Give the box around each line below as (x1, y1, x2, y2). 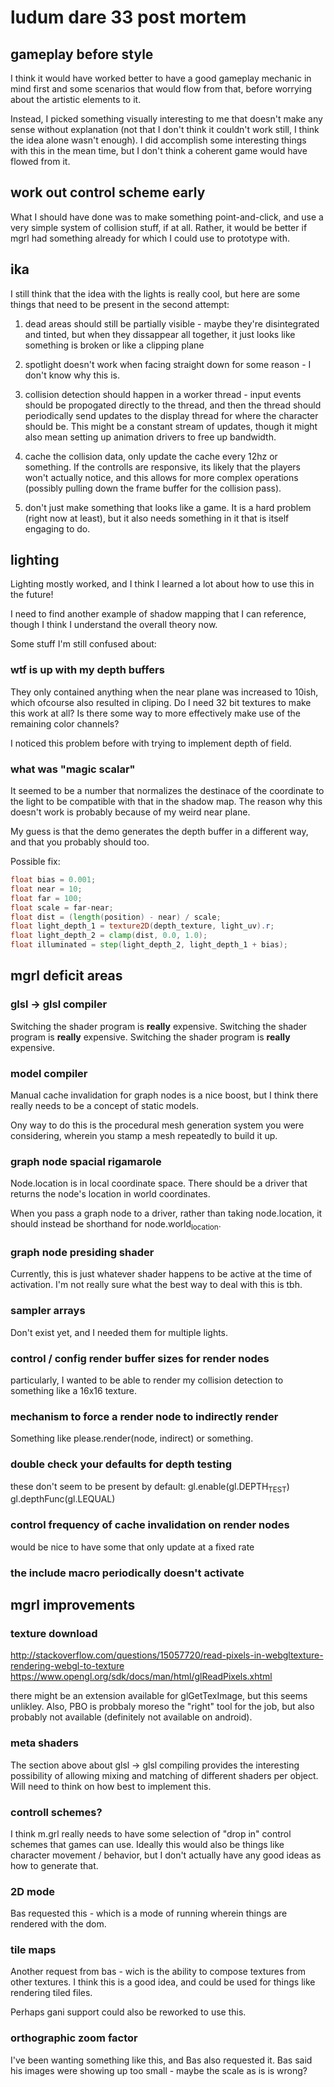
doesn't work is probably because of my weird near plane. (10, 806, 251, 818)
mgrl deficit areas (10, 967, 123, 985)
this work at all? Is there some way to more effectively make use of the (10, 707, 301, 719)
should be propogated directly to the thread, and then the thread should (24, 399, 322, 411)
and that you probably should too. (10, 836, 150, 848)
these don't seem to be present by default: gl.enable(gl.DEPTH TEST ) (10, 1480, 290, 1495)
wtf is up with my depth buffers (10, 663, 165, 677)
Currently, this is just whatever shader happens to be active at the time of (10, 1268, 313, 1280)
